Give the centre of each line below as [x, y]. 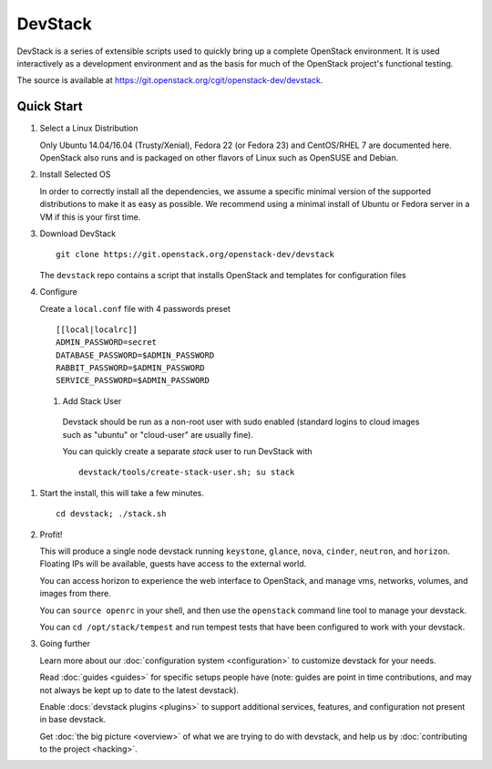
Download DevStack [78, 234]
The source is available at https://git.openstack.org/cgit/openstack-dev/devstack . [170, 80]
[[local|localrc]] [97, 329]
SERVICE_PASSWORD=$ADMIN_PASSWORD [133, 380]
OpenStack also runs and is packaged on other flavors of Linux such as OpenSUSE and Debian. [219, 158]
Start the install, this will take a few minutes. [122, 493]
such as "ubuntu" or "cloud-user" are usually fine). [158, 434]
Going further [65, 644]
